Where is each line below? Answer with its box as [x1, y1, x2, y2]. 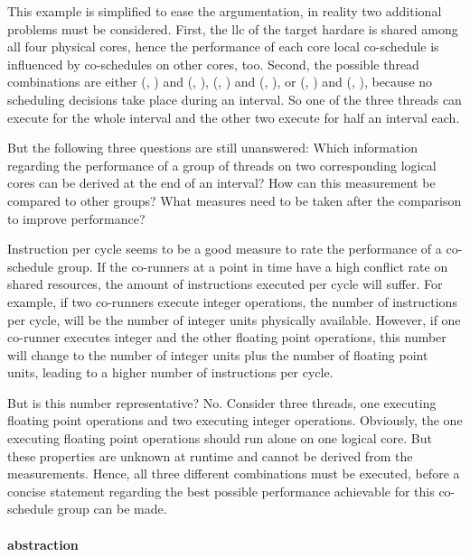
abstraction [7, 534, 79, 553]
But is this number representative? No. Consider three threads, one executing [7, 393, 437, 412]
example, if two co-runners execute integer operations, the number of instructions [7, 292, 457, 311]
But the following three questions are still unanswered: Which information [7, 138, 418, 157]
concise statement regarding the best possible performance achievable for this [7, 481, 435, 500]
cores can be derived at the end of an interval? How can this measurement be [7, 173, 436, 192]
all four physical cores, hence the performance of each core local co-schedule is [7, 37, 439, 56]
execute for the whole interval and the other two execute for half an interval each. [7, 107, 460, 126]
